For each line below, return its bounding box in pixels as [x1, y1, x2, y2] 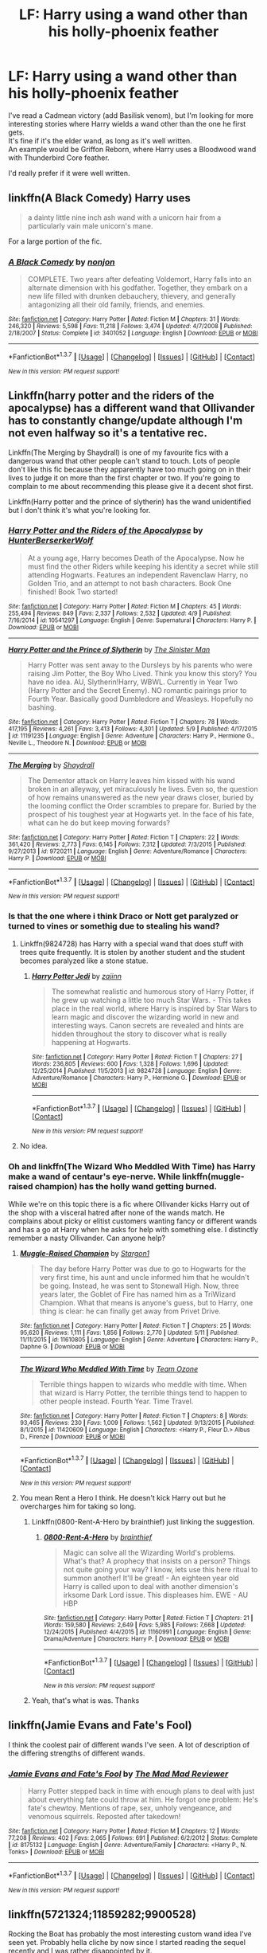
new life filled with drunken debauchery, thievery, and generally [27, 292, 236, 301]
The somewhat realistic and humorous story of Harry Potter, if [51, 986, 254, 996]
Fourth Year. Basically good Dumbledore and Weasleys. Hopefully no [27, 694, 253, 703]
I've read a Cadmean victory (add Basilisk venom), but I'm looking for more [8, 110, 254, 120]
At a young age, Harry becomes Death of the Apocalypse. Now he [27, 553, 245, 562]
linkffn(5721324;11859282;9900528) [8, 1908, 197, 1921]
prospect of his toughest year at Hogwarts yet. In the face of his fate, [27, 809, 254, 819]
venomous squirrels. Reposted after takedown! [27, 1812, 181, 1822]
